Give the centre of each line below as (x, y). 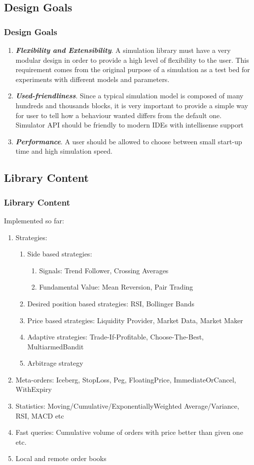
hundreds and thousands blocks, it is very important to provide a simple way (132, 105)
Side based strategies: (60, 254)
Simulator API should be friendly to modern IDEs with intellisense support (129, 125)
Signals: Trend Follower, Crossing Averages (104, 270)
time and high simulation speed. (64, 151)
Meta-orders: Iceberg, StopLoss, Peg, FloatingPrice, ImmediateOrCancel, (126, 379)
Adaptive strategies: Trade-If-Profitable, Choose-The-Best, (115, 337)
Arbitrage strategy (55, 363)
